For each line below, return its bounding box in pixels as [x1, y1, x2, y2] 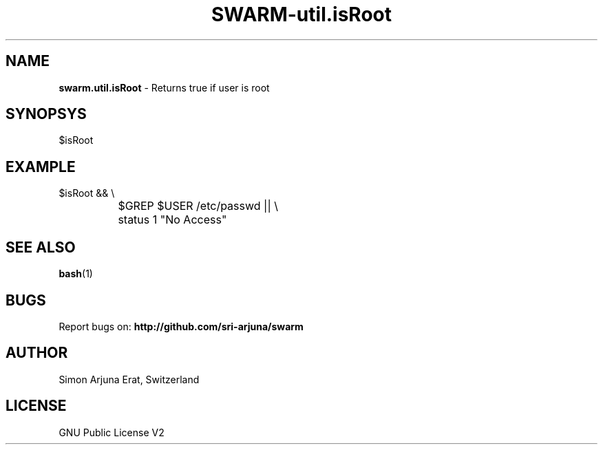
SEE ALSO [6, 238, 76, 256]
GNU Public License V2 [59, 426, 165, 438]
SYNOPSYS [6, 105, 87, 123]
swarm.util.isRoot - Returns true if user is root [59, 81, 270, 94]
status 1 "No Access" [118, 213, 227, 227]
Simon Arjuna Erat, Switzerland [59, 373, 200, 385]
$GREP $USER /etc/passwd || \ [118, 199, 278, 213]
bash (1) [59, 268, 93, 280]
